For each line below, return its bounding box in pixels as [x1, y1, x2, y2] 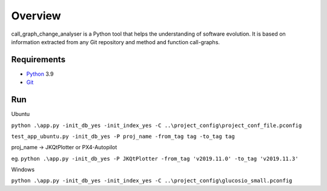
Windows [11, 166, 35, 173]
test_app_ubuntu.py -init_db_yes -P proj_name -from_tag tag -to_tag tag [11, 133, 236, 140]
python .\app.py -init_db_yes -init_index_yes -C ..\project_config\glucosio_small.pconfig [11, 177, 292, 184]
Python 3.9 [26, 70, 54, 77]
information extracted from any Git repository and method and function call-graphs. [11, 38, 220, 45]
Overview [11, 9, 61, 22]
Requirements [11, 54, 66, 65]
